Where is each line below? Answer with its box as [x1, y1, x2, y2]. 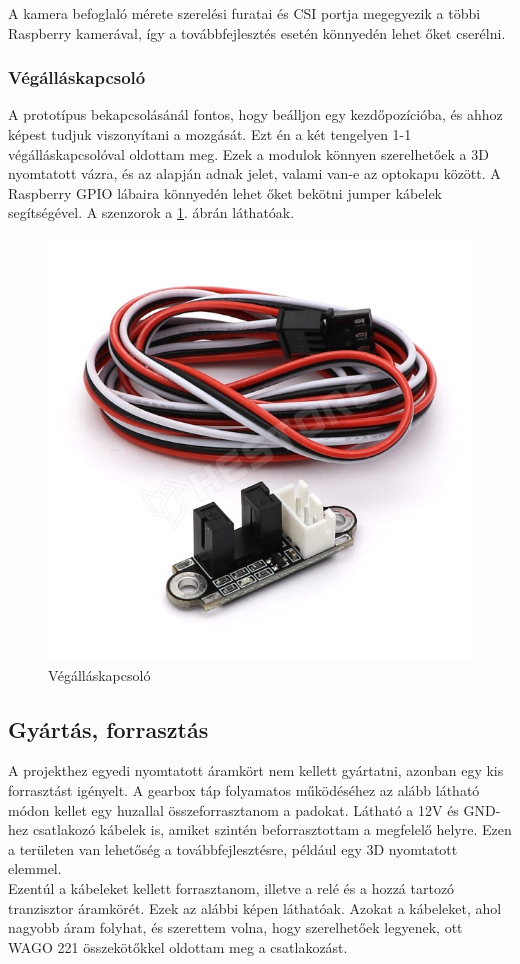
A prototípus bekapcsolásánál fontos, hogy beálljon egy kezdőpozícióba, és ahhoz [8, 104, 503, 125]
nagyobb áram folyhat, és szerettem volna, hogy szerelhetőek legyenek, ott [8, 917, 463, 938]
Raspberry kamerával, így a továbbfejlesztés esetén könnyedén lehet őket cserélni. [8, 22, 506, 43]
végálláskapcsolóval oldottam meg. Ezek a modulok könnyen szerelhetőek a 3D [8, 143, 489, 164]
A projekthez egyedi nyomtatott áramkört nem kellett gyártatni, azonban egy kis [8, 760, 504, 781]
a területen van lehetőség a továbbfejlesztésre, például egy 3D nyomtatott [8, 838, 458, 859]
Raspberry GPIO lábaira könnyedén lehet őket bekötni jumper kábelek [8, 182, 442, 203]
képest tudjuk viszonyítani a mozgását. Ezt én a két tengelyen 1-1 [8, 124, 412, 144]
